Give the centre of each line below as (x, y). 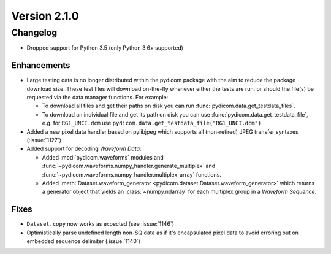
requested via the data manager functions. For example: (97, 98)
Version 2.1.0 (45, 16)
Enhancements (41, 65)
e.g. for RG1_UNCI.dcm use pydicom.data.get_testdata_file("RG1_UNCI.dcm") (152, 123)
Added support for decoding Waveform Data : (84, 149)
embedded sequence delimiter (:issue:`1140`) (84, 241)
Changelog (34, 33)
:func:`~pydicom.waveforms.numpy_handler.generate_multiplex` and (129, 166)
